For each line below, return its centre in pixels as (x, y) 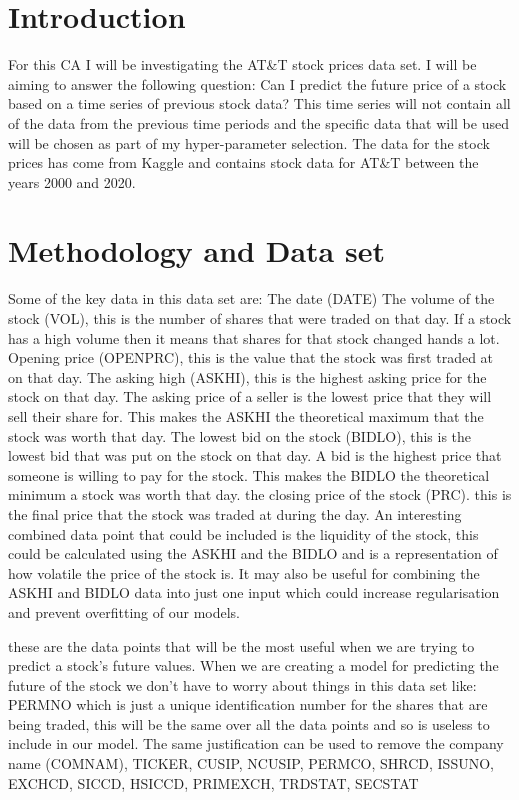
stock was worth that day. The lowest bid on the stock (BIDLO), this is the (240, 435)
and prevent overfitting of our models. (124, 611)
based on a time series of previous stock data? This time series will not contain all (259, 103)
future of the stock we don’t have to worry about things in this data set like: (242, 684)
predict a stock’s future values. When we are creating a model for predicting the (253, 665)
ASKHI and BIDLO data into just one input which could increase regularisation (254, 592)
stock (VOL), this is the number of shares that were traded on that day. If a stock (260, 318)
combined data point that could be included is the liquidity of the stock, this (243, 533)
